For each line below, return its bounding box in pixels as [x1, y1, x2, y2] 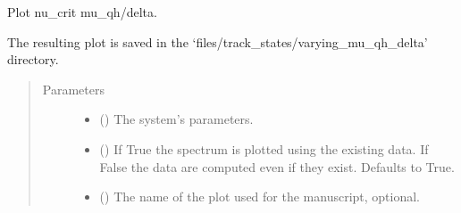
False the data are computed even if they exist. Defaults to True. [99, 157, 455, 176]
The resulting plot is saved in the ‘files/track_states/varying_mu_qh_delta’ [7, 32, 428, 51]
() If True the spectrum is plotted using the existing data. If [99, 139, 429, 158]
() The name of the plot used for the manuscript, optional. [99, 187, 421, 206]
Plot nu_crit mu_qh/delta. [7, 3, 157, 20]
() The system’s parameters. [99, 110, 254, 128]
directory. [7, 50, 59, 69]
